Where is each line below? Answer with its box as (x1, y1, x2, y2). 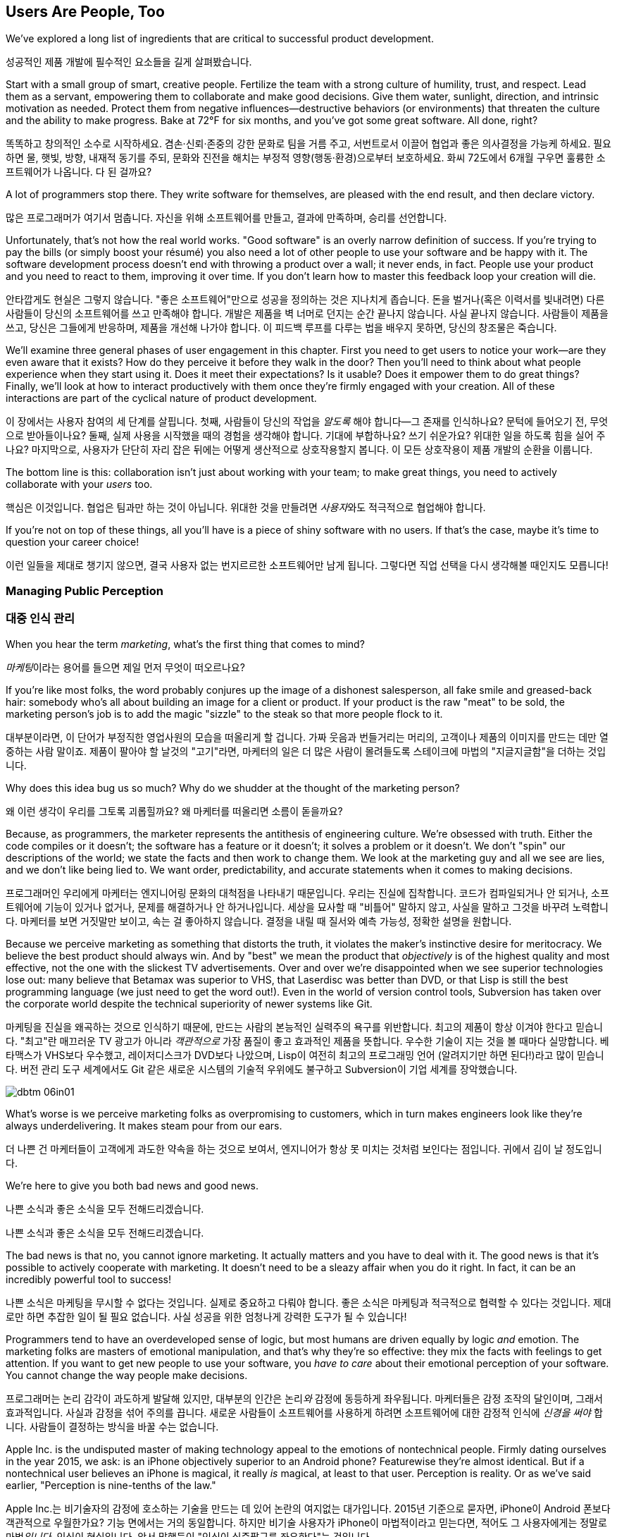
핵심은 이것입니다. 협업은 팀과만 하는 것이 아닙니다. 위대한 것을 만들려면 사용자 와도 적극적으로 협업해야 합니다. (6, 501, 486, 514)
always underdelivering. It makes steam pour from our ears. (6, 1119, 282, 1132)
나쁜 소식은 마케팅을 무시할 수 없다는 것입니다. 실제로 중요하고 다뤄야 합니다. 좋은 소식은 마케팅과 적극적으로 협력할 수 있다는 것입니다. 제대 (6, 1296, 611, 1309)
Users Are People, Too (6, 3, 165, 20)
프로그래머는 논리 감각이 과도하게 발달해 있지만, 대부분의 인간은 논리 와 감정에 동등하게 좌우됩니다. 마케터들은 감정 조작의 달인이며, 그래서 (6, 1392, 603, 1404)
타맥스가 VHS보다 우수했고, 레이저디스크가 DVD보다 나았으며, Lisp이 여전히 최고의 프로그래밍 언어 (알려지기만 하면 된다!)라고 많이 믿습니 (6, 1048, 604, 1061)
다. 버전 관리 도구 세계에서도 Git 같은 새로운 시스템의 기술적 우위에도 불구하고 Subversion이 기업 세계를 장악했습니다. (6, 1063, 518, 1075)
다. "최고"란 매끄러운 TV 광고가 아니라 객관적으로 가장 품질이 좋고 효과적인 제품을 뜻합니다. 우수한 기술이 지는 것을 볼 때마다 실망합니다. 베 (6, 1034, 609, 1047)
